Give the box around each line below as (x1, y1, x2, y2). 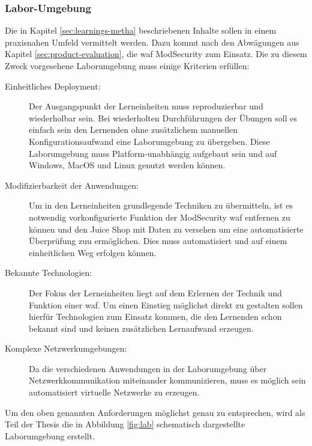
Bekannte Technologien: (5, 266, 92, 279)
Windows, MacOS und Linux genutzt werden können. (29, 159, 226, 171)
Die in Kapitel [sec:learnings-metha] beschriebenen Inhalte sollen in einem (5, 24, 277, 37)
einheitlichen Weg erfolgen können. (29, 246, 157, 258)
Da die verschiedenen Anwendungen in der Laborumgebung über (29, 362, 267, 374)
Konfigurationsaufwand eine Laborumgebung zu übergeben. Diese (29, 135, 270, 147)
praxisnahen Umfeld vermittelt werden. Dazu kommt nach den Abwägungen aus (5, 35, 299, 48)
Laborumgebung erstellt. (5, 429, 95, 442)
